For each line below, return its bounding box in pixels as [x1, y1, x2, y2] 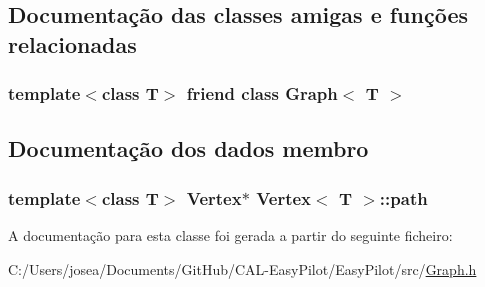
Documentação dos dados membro [8, 133, 369, 164]
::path [379, 185, 428, 210]
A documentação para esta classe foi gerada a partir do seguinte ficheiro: [8, 225, 453, 246]
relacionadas [8, 28, 137, 59]
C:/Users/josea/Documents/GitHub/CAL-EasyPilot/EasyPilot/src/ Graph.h [8, 258, 477, 279]
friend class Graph [186, 81, 338, 106]
